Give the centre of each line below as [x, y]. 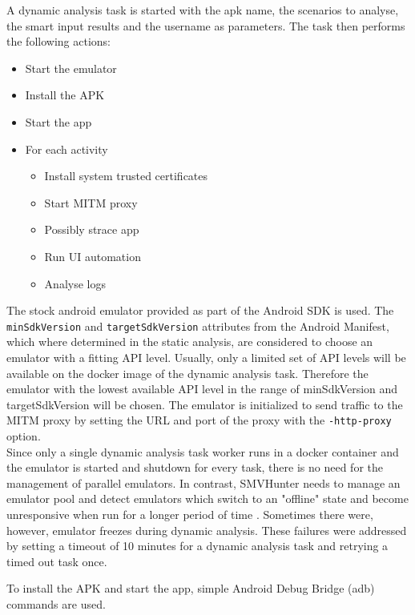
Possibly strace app [92, 229]
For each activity [66, 149]
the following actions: [58, 41]
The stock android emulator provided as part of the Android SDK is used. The [200, 310]
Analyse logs [75, 283]
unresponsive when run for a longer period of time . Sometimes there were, [190, 514]
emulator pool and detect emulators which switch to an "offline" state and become [207, 498]
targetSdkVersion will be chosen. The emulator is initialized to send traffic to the [205, 404]
